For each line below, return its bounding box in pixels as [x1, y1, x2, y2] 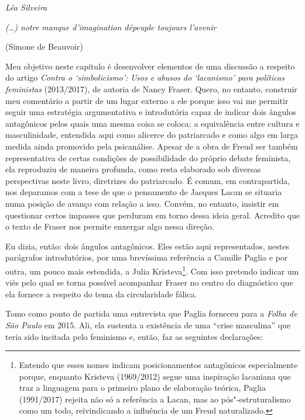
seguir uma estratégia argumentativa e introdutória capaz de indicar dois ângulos [5, 106, 296, 118]
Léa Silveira [5, 1, 47, 13]
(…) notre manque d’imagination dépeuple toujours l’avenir [5, 20, 217, 33]
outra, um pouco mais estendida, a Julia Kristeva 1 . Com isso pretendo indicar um [5, 263, 299, 277]
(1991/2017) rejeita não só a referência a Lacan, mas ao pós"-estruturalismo [19, 393, 291, 405]
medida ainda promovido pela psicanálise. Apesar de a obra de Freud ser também [5, 140, 298, 152]
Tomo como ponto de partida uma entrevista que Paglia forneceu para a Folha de [5, 307, 297, 320]
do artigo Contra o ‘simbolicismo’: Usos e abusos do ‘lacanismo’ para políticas [5, 71, 285, 84]
